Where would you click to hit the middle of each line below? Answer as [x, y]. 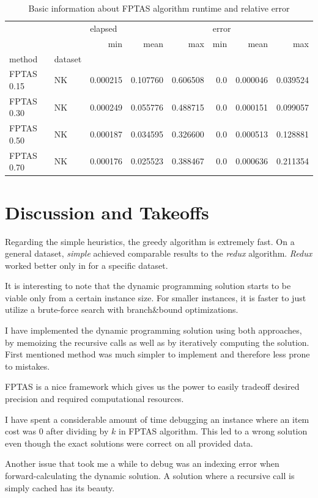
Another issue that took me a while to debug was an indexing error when [142, 463]
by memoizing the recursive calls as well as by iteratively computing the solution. [157, 342]
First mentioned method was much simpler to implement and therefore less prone [157, 354]
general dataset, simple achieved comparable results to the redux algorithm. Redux [159, 253]
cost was [21, 431]
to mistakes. [28, 366]
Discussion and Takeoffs [107, 212]
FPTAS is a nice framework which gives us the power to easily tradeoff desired [152, 386]
